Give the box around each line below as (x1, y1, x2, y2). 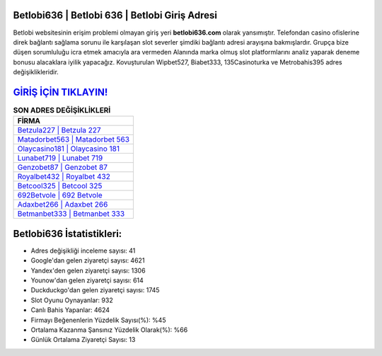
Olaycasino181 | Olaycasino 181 (17, 144, 120, 154)
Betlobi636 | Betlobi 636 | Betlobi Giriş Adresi (13, 9, 217, 21)
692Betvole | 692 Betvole (17, 190, 103, 200)
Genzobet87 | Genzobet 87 (17, 163, 108, 173)
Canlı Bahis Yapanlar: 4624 (30, 306, 110, 314)
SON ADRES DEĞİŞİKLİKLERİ (13, 105, 111, 115)
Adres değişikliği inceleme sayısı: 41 (30, 246, 136, 255)
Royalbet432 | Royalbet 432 (17, 172, 111, 182)
